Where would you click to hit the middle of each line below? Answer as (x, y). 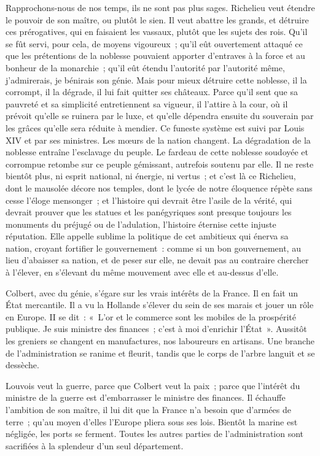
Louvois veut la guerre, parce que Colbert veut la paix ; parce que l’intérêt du (153, 385)
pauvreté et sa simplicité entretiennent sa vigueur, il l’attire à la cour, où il (147, 103)
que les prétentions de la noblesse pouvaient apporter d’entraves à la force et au (155, 56)
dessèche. (22, 365)
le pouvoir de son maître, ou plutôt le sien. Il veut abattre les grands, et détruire (157, 19)
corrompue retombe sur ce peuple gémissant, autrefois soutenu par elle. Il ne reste (160, 164)
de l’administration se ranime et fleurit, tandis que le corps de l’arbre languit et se (160, 353)
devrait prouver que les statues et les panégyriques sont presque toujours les (149, 212)
